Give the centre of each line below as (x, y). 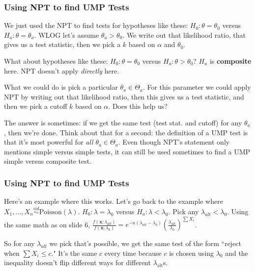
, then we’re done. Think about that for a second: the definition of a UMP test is (126, 132)
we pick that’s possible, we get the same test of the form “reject (145, 243)
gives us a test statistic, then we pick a (62, 44)
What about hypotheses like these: (56, 61)
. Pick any (184, 211)
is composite (230, 61)
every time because (133, 253)
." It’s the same (74, 253)
